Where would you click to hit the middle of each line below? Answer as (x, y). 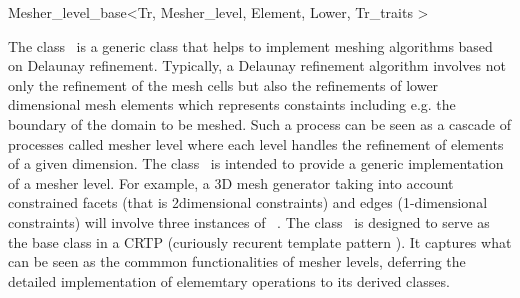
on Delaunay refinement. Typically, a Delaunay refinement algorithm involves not (257, 65)
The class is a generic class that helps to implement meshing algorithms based (250, 45)
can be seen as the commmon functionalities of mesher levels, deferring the (237, 261)
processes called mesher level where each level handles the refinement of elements (256, 143)
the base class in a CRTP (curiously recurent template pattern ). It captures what (260, 241)
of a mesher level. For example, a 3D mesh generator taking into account (231, 182)
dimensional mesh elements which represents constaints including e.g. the (232, 104)
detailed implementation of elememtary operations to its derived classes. (229, 280)
